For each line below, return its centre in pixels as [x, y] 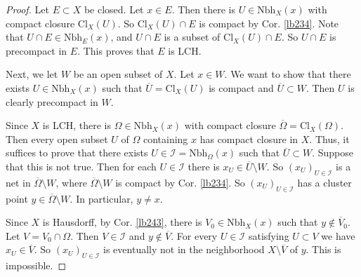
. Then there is [203, 9]
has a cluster [324, 182]
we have [338, 235]
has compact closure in [249, 138]
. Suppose [333, 153]
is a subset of [192, 37]
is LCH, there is [77, 125]
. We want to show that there [288, 74]
